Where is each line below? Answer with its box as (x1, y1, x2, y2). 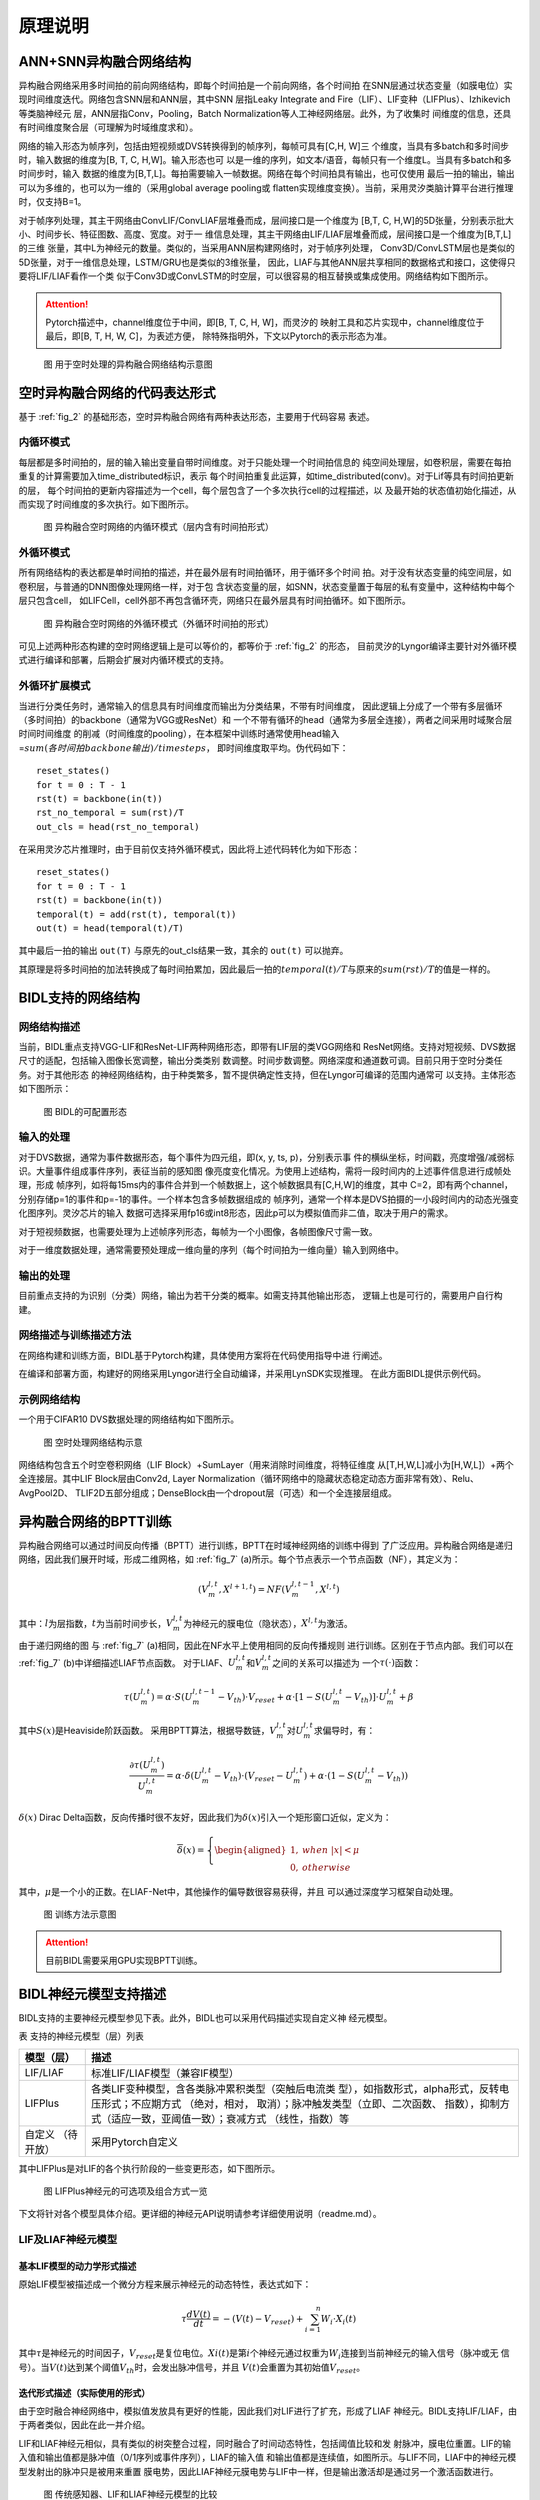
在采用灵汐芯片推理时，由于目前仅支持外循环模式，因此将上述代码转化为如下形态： (18, 843, 360, 855)
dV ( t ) (186, 2309, 211, 2320)
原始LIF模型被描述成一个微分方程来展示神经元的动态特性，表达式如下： (18, 2278, 312, 2290)
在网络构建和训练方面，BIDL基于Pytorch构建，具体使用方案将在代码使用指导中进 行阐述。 (18, 1349, 389, 1361)
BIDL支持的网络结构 (18, 989, 140, 1006)
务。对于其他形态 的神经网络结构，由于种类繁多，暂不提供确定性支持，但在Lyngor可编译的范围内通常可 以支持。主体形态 (18, 1068, 517, 1080)
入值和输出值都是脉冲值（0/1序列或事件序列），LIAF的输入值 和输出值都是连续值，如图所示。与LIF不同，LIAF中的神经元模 (18, 2451, 517, 2464)
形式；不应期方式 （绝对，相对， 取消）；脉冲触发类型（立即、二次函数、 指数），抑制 (101, 2096, 500, 2110)
